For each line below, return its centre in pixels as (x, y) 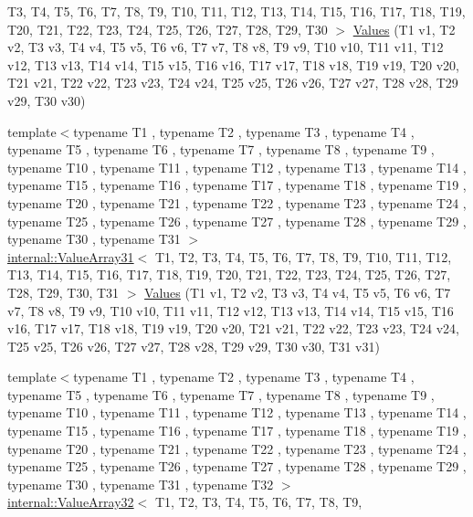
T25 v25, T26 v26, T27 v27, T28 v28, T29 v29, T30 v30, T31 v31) (194, 346)
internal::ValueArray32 (71, 502)
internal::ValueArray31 (71, 256)
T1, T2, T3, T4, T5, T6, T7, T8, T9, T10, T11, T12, (303, 256)
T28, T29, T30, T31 (63, 292)
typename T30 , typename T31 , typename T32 (141, 484)
